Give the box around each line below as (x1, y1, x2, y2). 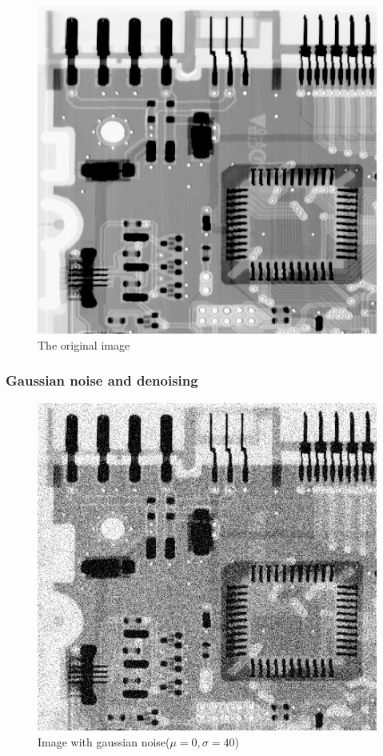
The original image (38, 336, 130, 353)
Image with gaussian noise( (38, 733, 170, 750)
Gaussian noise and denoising (6, 370, 198, 390)
